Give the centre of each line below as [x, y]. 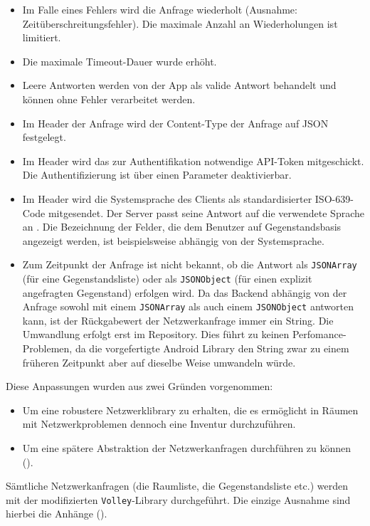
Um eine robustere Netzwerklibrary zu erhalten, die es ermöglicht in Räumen [190, 410]
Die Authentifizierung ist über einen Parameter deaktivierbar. [157, 175]
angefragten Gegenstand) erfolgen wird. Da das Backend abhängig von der [185, 292]
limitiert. [42, 37]
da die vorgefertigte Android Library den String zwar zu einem [212, 348]
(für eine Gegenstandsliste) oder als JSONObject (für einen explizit [167, 278]
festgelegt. [44, 137]
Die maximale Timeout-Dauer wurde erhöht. [120, 61]
